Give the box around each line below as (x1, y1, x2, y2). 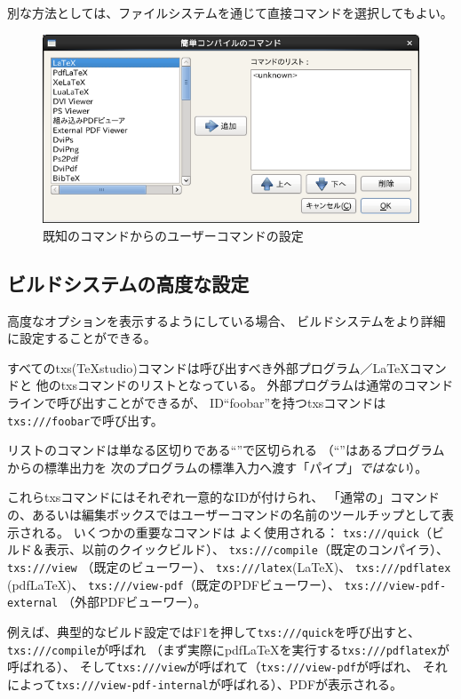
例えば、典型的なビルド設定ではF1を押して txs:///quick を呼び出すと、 (7, 622, 421, 640)
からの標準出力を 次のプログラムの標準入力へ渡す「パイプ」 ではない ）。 (7, 457, 428, 476)
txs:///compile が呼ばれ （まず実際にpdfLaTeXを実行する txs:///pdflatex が (7, 639, 449, 658)
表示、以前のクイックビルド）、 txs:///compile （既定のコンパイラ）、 (44, 540, 449, 559)
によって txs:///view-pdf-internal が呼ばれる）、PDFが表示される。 (7, 674, 403, 693)
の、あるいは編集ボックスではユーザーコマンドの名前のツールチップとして (7, 505, 441, 524)
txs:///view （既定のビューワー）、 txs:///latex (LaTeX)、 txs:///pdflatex (7, 557, 451, 576)
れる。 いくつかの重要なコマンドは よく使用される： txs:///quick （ (31, 522, 432, 541)
